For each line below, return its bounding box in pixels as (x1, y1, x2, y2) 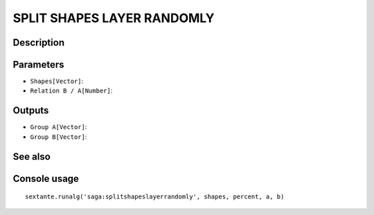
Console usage (12, 173, 80, 185)
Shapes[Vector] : (30, 77, 84, 86)
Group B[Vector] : (30, 132, 87, 141)
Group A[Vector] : (30, 123, 87, 131)
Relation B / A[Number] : (30, 86, 113, 95)
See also (12, 151, 51, 162)
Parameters (12, 59, 64, 71)
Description (12, 37, 65, 48)
